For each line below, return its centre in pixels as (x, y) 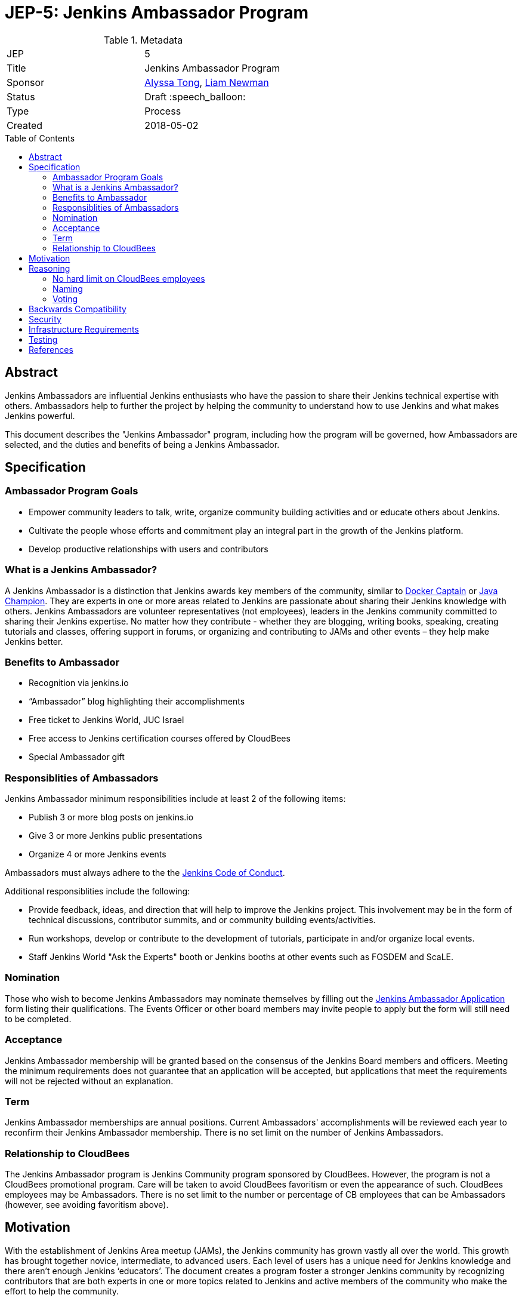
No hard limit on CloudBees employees (129, 278)
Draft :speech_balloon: (195, 96)
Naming (68, 288)
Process (163, 111)
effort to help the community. (62, 1291)
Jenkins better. (34, 641)
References (51, 349)
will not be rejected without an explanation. (89, 1081)
